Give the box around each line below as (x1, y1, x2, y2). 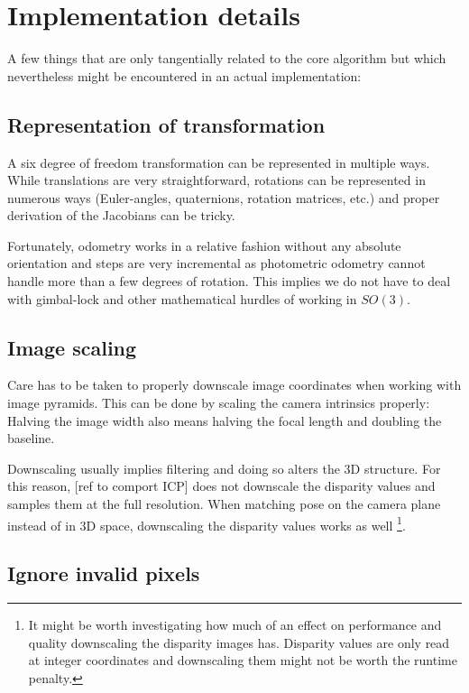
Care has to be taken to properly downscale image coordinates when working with (7, 375, 462, 394)
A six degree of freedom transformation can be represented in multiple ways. (7, 152, 430, 171)
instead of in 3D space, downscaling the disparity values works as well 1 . (7, 513, 406, 534)
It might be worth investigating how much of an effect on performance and (28, 615, 442, 634)
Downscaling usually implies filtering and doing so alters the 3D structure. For (7, 458, 441, 477)
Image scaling (7, 333, 137, 361)
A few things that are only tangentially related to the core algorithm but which (7, 49, 446, 68)
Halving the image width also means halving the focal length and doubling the (7, 411, 442, 430)
